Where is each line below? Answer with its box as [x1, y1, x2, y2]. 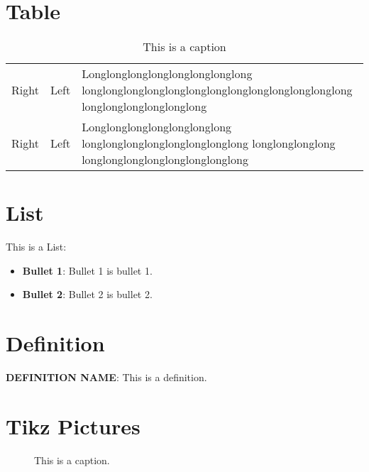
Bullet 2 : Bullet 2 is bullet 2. [22, 287, 153, 302]
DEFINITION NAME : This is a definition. [6, 370, 207, 385]
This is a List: [6, 239, 67, 254]
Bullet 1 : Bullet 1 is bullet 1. [22, 263, 153, 278]
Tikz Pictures [6, 411, 141, 440]
